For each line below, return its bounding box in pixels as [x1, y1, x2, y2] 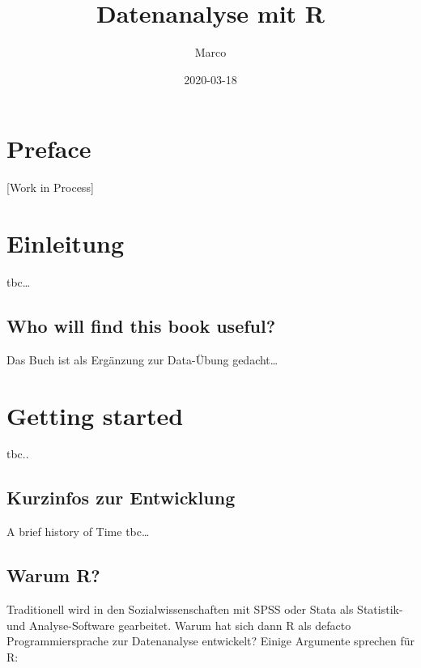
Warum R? [6, 563, 100, 588]
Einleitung [6, 227, 125, 260]
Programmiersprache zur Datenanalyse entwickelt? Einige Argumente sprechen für [6, 632, 415, 649]
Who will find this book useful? [6, 313, 276, 338]
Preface [6, 132, 91, 165]
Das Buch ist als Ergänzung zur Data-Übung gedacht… [6, 351, 279, 368]
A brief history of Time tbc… [6, 523, 150, 540]
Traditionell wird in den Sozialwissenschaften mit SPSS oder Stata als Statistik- [6, 601, 403, 618]
